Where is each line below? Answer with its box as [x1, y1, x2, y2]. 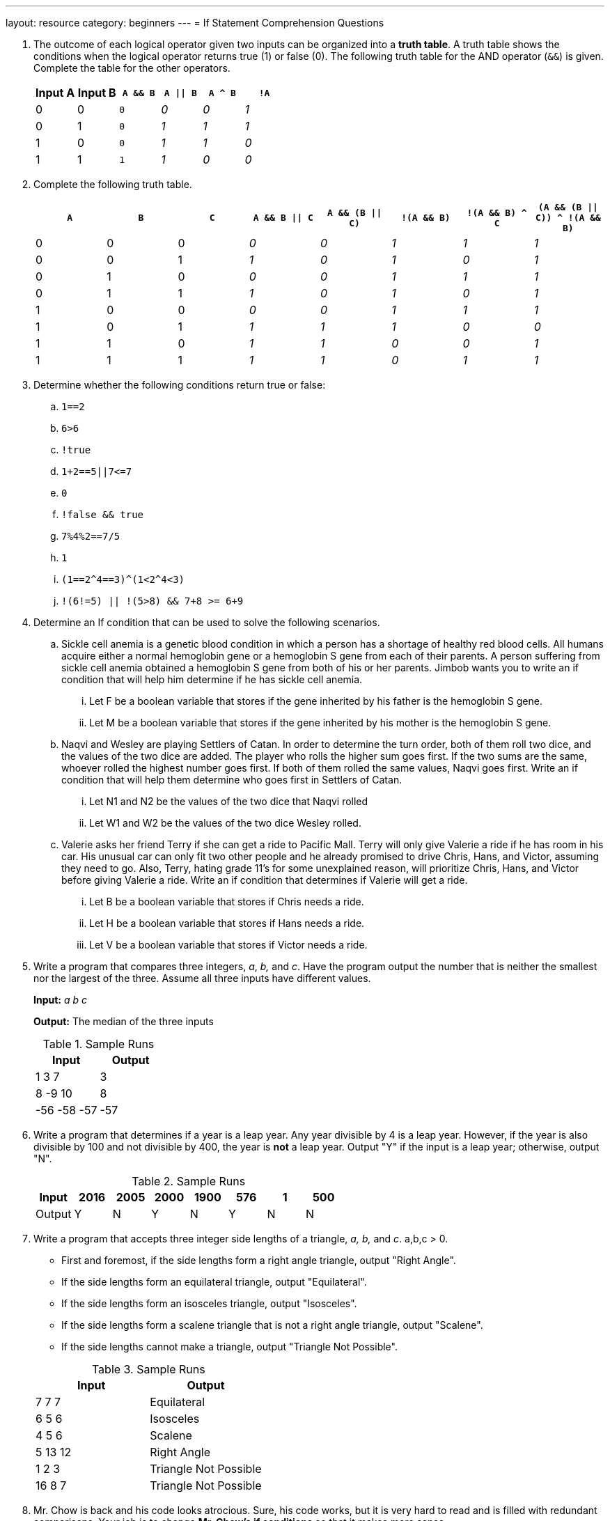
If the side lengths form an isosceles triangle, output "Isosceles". [61, 1297, 357, 1309]
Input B [77, 86, 116, 100]
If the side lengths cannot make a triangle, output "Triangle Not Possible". [61, 1341, 398, 1352]
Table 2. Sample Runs [132, 1174, 246, 1188]
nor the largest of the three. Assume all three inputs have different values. [33, 972, 371, 984]
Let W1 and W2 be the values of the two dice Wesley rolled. [89, 817, 361, 829]
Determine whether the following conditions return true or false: [33, 379, 326, 391]
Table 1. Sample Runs [42, 1037, 155, 1051]
